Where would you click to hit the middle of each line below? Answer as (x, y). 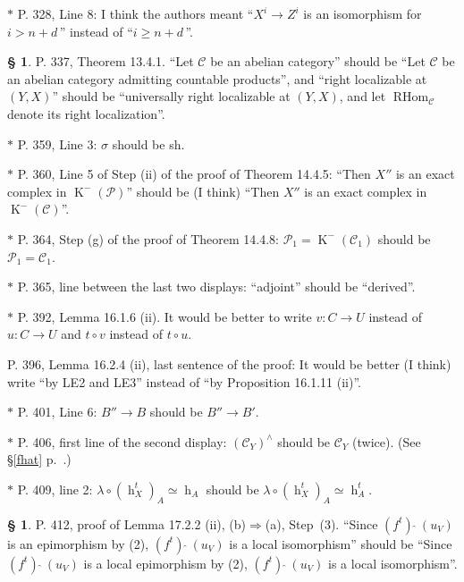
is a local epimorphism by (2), (165, 563)
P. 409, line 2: (55, 489)
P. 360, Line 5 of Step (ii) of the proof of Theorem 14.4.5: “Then (194, 174)
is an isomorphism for (363, 13)
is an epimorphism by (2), (78, 543)
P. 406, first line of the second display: (122, 441)
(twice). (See (387, 441)
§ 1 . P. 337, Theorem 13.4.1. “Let (101, 61)
